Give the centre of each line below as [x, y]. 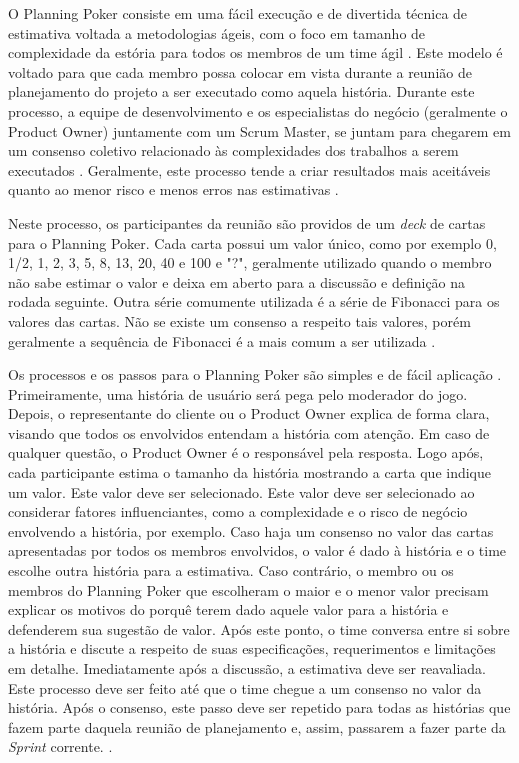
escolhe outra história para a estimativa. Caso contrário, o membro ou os [231, 570]
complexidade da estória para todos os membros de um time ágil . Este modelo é [255, 52]
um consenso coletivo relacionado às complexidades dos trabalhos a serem [233, 150]
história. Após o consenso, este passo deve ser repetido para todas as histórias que [259, 707]
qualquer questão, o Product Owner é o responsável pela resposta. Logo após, [246, 452]
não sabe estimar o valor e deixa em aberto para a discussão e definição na [237, 281]
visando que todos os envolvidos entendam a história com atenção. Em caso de [249, 432]
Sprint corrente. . [60, 746]
